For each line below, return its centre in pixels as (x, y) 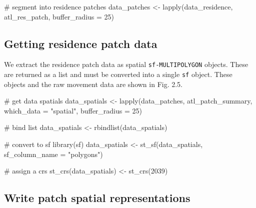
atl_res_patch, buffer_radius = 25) (59, 16)
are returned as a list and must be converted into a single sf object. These (118, 74)
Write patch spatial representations (97, 198)
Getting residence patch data (81, 43)
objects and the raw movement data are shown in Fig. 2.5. (93, 84)
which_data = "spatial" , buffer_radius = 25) (73, 110)
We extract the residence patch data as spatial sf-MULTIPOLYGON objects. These (126, 64)
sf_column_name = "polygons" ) (53, 154)
